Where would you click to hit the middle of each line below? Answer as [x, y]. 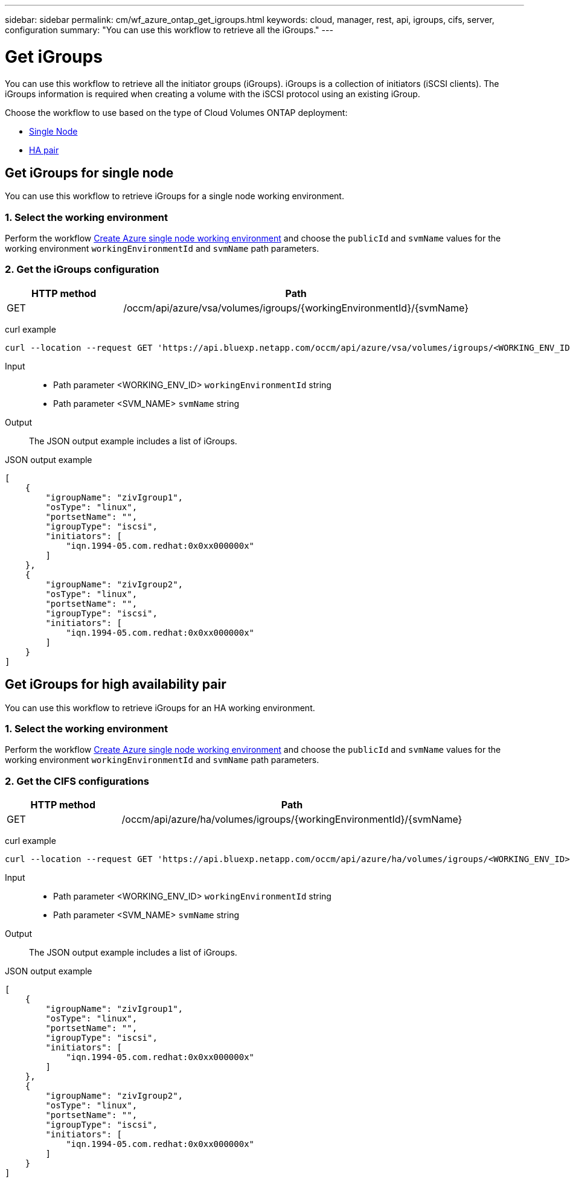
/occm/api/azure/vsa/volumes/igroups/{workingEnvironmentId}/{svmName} [296, 308]
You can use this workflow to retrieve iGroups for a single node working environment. [175, 196]
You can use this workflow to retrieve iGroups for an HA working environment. [160, 708]
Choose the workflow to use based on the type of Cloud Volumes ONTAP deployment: [176, 112]
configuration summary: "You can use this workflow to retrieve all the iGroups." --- [169, 30]
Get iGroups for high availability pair [116, 685]
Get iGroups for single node [89, 173]
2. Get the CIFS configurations [77, 781]
